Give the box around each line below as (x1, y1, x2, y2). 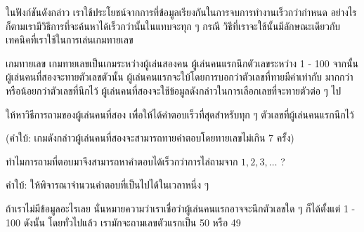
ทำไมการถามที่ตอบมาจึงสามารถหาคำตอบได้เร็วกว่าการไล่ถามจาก (6, 153, 238, 168)
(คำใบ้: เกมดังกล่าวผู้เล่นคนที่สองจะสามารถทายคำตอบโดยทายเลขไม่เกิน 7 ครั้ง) (6, 130, 294, 145)
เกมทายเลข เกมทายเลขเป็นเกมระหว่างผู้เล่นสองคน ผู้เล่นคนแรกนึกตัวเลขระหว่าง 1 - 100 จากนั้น (6, 55, 358, 70)
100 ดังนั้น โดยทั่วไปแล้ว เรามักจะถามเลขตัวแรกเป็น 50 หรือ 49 (6, 214, 241, 229)
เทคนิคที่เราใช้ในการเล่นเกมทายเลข (6, 32, 134, 47)
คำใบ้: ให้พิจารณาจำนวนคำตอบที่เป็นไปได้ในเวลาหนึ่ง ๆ (6, 177, 209, 192)
